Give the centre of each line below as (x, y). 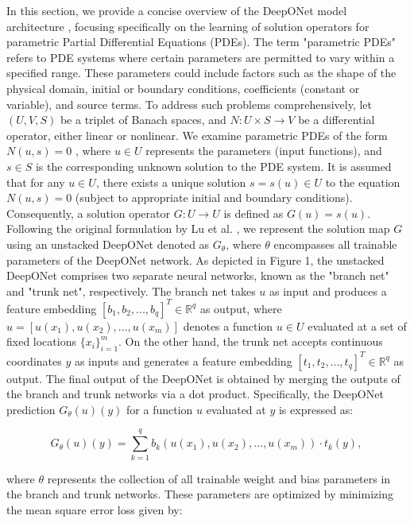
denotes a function (228, 325)
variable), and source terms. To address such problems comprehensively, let (190, 104)
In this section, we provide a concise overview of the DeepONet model (177, 10)
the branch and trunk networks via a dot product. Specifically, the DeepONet (195, 394)
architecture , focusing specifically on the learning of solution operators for (188, 26)
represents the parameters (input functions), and (264, 151)
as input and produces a (328, 291)
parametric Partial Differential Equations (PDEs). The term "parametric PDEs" (201, 42)
